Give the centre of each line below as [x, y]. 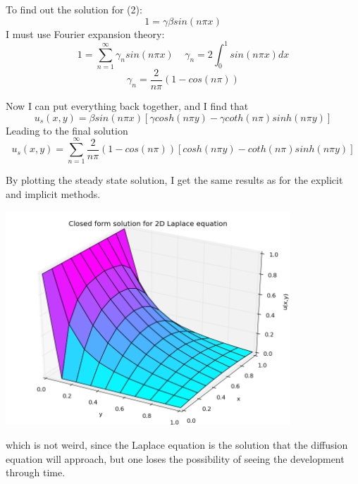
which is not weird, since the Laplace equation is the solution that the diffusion [177, 445]
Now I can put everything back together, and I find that [127, 106]
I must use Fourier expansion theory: [85, 33]
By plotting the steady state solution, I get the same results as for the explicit [174, 180]
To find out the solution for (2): [74, 9]
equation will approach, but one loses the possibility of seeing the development [175, 458]
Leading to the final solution [67, 130]
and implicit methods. [53, 193]
